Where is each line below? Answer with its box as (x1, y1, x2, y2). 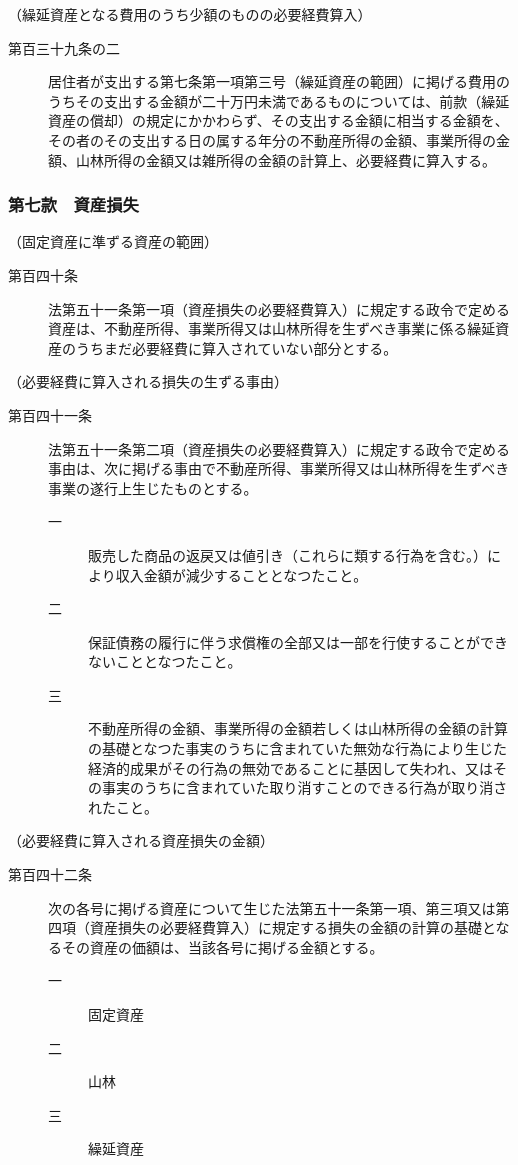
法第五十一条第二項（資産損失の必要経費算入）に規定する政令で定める (48, 438, 510, 459)
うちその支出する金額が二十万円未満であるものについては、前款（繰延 (48, 90, 510, 111)
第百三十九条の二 (8, 37, 120, 58)
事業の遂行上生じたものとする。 (48, 477, 258, 498)
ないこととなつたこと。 (88, 651, 242, 672)
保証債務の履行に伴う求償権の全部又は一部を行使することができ (88, 631, 508, 652)
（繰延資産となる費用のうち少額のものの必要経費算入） (8, 4, 372, 24)
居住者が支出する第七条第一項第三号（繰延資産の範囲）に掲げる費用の (48, 71, 510, 92)
